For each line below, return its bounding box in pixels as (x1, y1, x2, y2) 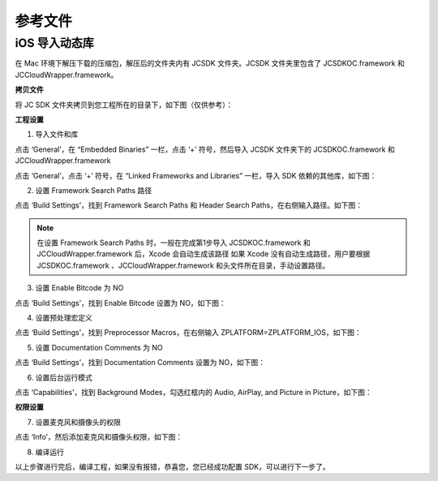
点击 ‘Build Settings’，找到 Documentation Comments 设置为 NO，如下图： (15, 358, 265, 367)
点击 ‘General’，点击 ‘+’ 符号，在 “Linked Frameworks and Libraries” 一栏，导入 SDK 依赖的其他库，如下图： (15, 170, 377, 180)
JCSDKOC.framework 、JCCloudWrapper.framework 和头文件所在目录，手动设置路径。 (36, 260, 330, 270)
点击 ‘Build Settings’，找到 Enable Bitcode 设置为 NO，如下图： (15, 298, 226, 307)
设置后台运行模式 (35, 372, 92, 382)
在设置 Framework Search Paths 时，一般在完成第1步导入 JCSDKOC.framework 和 (36, 238, 311, 247)
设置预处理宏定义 (35, 313, 92, 323)
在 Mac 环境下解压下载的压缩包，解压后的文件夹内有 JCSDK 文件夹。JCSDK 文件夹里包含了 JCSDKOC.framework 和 (15, 58, 405, 68)
